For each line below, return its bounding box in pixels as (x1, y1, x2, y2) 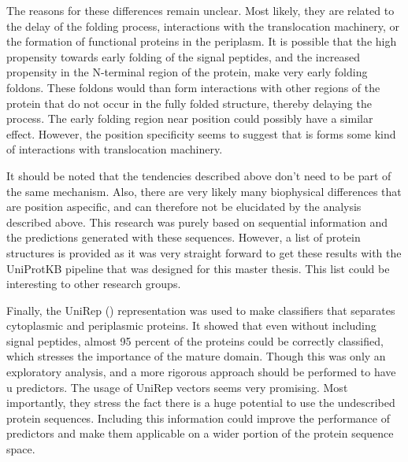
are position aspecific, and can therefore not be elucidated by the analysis (6, 198, 362, 215)
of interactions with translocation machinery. (6, 141, 223, 157)
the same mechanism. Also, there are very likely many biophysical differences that (6, 183, 402, 199)
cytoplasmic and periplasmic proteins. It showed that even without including (6, 317, 376, 334)
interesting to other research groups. (6, 275, 181, 292)
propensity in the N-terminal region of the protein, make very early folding (6, 64, 368, 80)
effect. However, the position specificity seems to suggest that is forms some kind (6, 125, 396, 142)
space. (6, 441, 35, 457)
